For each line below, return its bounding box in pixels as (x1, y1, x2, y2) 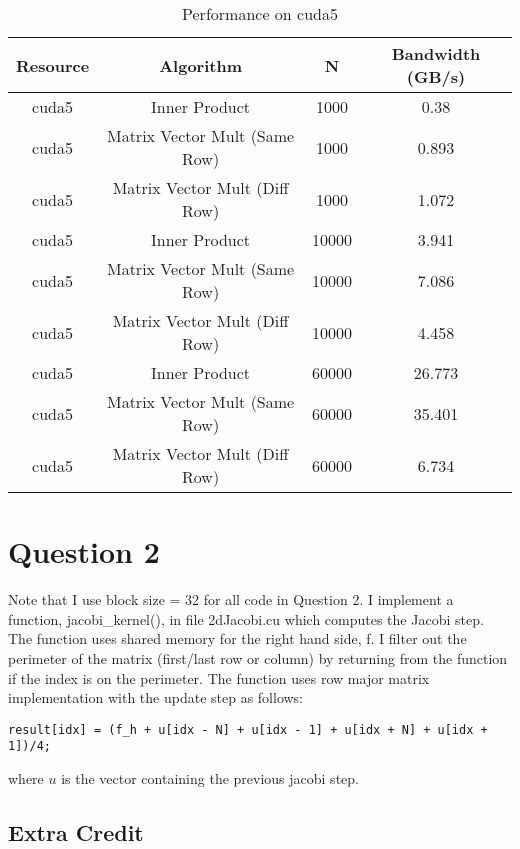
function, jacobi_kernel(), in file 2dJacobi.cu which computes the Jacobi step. (8, 608, 484, 629)
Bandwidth (391, 42, 481, 65)
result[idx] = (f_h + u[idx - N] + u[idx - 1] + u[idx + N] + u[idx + (8, 722, 488, 737)
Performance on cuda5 (182, 2, 338, 25)
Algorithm (159, 53, 242, 77)
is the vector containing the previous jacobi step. (61, 768, 359, 788)
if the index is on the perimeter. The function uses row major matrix (8, 667, 430, 688)
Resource (16, 53, 90, 77)
